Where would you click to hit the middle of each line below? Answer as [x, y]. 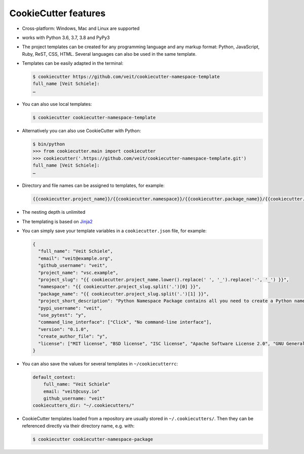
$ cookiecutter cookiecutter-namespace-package [93, 439]
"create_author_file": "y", [73, 336]
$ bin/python [49, 144]
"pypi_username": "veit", [70, 308]
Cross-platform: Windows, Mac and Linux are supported [81, 28]
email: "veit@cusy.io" [71, 391]
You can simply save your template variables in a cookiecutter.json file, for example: [115, 231]
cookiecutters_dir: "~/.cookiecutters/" [83, 406]
